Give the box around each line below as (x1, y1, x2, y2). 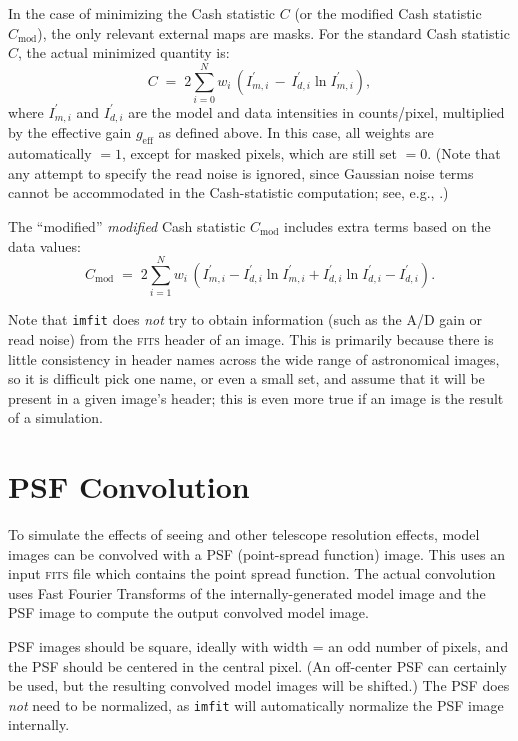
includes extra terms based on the (284, 215, 491, 236)
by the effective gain (8, 122, 132, 143)
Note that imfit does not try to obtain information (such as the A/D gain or (8, 309, 483, 330)
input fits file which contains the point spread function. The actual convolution (8, 563, 496, 584)
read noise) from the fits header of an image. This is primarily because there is (8, 328, 494, 349)
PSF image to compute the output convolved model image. (8, 602, 369, 623)
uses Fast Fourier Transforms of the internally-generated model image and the (8, 582, 486, 603)
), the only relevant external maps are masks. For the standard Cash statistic (37, 22, 510, 43)
